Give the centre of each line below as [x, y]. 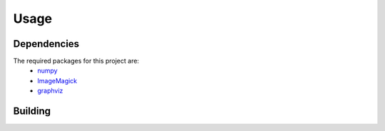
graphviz [50, 91]
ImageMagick [57, 80]
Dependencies [46, 44]
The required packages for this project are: [76, 61]
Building [32, 111]
